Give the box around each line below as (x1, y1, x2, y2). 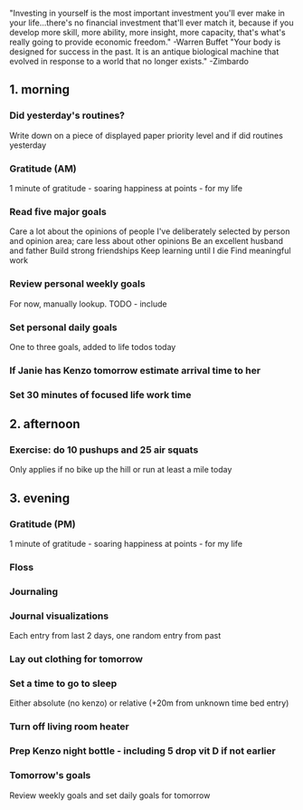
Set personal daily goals (9, 321, 118, 334)
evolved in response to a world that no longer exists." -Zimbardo (9, 56, 249, 66)
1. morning (9, 82, 71, 98)
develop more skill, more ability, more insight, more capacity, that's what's (9, 27, 287, 37)
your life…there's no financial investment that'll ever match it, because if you (9, 17, 294, 28)
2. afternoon (9, 416, 80, 432)
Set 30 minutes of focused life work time (9, 388, 192, 401)
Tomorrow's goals (9, 769, 91, 782)
